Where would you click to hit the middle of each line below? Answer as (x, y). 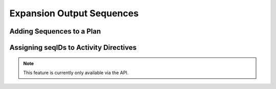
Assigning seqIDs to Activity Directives (73, 48)
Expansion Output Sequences (74, 13)
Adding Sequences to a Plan (55, 31)
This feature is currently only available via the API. (76, 72)
